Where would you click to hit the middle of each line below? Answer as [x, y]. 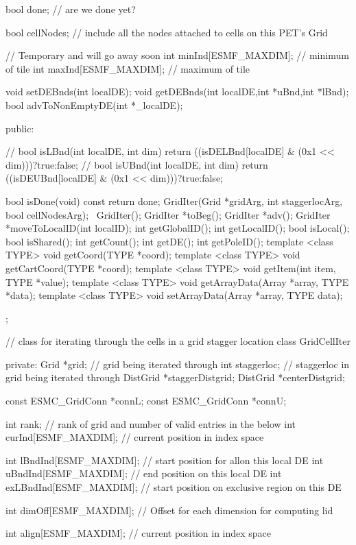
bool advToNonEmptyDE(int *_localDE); [94, 105]
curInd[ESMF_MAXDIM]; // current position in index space [135, 437]
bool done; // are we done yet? [71, 9]
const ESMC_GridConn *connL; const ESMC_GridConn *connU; [146, 401]
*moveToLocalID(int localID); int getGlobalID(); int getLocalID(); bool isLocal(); [178, 228]
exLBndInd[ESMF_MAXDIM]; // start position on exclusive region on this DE [174, 487]
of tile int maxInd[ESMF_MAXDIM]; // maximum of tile [128, 68]
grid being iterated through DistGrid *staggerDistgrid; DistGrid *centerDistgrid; [175, 377]
